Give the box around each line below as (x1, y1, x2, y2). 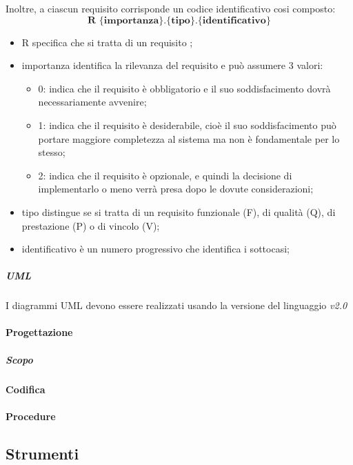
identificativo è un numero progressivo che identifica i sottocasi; (21, 241, 290, 256)
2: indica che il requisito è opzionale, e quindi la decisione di (38, 168, 292, 182)
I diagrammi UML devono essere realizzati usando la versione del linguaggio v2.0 (6, 298, 347, 313)
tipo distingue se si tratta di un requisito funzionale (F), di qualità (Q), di (21, 204, 336, 219)
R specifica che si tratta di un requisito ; (21, 34, 193, 49)
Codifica (6, 382, 46, 396)
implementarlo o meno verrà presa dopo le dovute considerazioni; (38, 181, 314, 196)
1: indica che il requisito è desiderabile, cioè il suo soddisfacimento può (38, 117, 336, 132)
